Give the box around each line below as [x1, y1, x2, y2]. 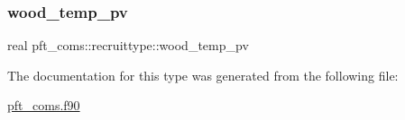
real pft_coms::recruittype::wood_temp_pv [7, 36, 249, 55]
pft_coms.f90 [7, 96, 80, 115]
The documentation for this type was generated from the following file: [7, 65, 399, 84]
